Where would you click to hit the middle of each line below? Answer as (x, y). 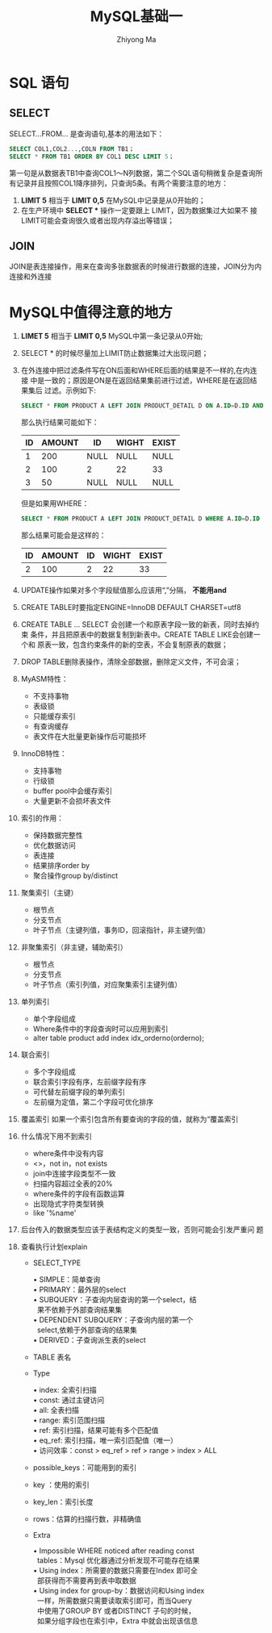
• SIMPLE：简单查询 (67, 1279)
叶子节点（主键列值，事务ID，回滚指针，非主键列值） (121, 930)
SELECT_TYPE (57, 1263)
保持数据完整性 (58, 835)
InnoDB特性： (44, 754)
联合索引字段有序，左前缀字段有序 (90, 1082)
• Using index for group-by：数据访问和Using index (119, 1591)
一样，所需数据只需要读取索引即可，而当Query (114, 1601)
